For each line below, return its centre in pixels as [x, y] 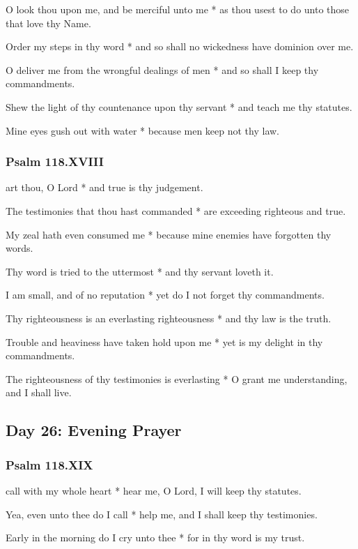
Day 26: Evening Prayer [94, 430]
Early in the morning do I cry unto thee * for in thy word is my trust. [155, 537]
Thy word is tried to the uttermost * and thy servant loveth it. [140, 271]
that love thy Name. [48, 23]
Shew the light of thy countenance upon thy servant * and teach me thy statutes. [179, 106]
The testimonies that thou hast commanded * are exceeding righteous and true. [176, 210]
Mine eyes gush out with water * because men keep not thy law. [142, 130]
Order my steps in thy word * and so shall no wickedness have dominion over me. [180, 46]
